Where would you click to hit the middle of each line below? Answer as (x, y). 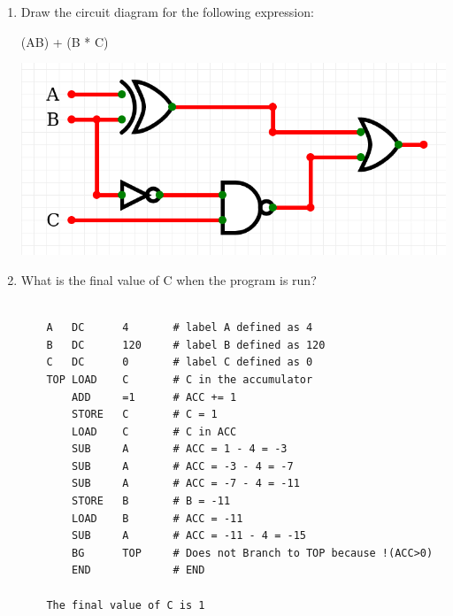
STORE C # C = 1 (145, 415)
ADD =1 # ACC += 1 (154, 397)
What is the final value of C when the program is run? (169, 279)
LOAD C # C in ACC (154, 431)
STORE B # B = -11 (151, 501)
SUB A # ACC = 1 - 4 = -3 (180, 449)
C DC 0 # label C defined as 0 (180, 362)
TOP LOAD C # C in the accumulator (180, 379)
